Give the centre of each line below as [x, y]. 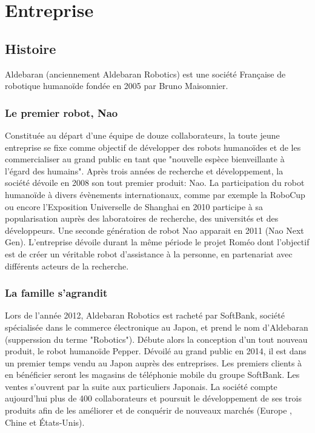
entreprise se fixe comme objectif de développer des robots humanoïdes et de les [153, 147]
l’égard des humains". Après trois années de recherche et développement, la [144, 170]
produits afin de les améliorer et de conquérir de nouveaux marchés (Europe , [148, 410]
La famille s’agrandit [56, 293]
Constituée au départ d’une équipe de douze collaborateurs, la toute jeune [142, 135]
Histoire [31, 48]
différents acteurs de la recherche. [67, 266]
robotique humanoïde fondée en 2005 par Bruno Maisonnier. [117, 86]
